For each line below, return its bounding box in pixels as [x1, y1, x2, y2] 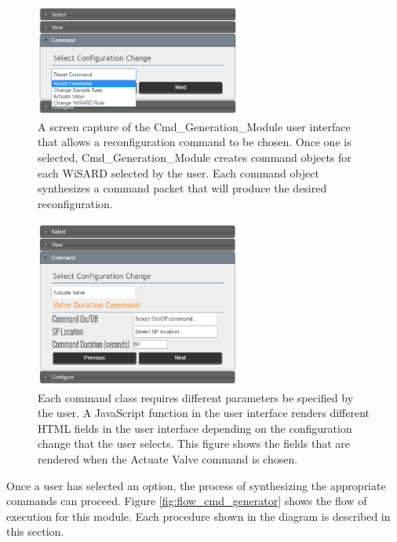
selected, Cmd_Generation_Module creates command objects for [38, 149, 351, 166]
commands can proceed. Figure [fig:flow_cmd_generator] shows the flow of [6, 493, 367, 509]
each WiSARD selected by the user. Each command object [38, 164, 319, 181]
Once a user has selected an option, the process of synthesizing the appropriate [6, 477, 386, 493]
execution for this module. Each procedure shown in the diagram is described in [6, 507, 391, 524]
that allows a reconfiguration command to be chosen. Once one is [38, 134, 351, 150]
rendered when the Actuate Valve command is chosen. [38, 450, 298, 467]
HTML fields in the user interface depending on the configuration [38, 419, 352, 436]
